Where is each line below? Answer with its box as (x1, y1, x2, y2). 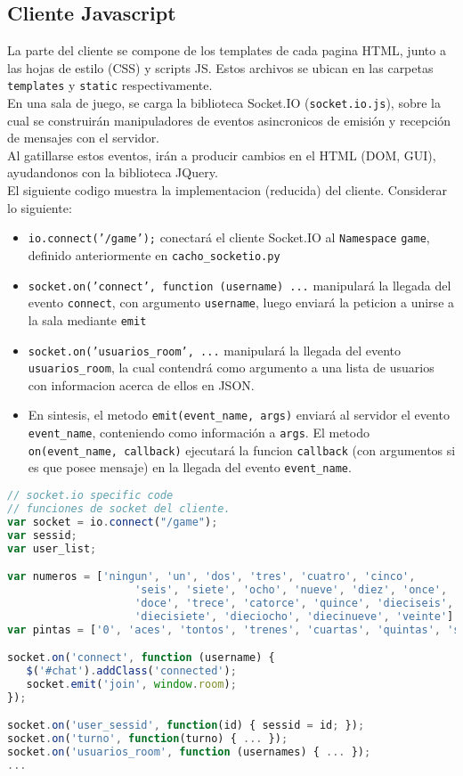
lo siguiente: (7, 198, 72, 216)
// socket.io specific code (7, 489, 174, 502)
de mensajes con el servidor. (7, 128, 160, 147)
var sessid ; (7, 528, 77, 542)
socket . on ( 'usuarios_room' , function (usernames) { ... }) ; (7, 746, 371, 759)
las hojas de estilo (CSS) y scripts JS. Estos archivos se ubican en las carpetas (7, 58, 434, 77)
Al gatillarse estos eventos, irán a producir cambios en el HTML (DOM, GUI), (7, 145, 436, 164)
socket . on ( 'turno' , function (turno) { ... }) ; (7, 732, 288, 746)
